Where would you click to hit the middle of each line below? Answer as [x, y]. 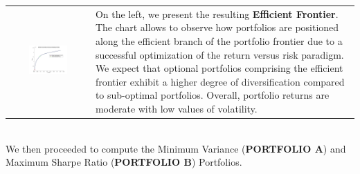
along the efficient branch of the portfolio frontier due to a [219, 40]
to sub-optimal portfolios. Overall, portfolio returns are [212, 95]
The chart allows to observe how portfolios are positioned [217, 27]
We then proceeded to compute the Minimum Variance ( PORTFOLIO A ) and [176, 148]
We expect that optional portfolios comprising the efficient [219, 68]
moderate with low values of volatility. [176, 108]
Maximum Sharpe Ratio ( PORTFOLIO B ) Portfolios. [124, 162]
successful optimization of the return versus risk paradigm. [219, 54]
